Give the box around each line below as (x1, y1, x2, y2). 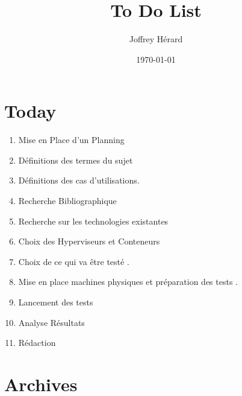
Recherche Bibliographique (18, 194, 117, 207)
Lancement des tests (18, 296, 93, 308)
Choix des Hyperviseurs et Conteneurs (18, 235, 160, 247)
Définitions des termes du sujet (18, 153, 133, 166)
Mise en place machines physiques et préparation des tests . (18, 275, 238, 288)
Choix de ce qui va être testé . (18, 255, 129, 267)
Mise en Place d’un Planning (18, 133, 125, 146)
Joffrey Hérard (129, 33, 183, 45)
